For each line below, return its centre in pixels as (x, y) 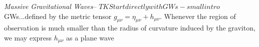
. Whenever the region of (198, 16)
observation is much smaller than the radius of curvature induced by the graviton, (130, 28)
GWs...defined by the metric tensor (58, 16)
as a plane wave (90, 37)
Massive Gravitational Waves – (50, 6)
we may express (28, 37)
